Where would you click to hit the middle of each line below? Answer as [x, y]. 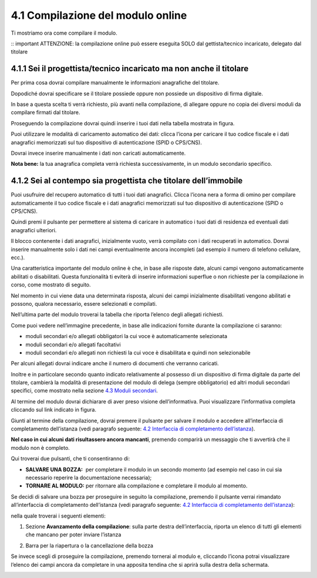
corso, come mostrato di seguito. [51, 285]
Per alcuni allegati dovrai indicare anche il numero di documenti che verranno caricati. [115, 363]
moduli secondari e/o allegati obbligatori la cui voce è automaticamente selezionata [127, 336]
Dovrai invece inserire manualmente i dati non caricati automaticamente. [98, 153]
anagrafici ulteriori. [34, 230]
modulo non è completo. [40, 447]
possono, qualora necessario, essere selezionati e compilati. [84, 303]
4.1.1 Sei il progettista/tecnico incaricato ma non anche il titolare [130, 69]
